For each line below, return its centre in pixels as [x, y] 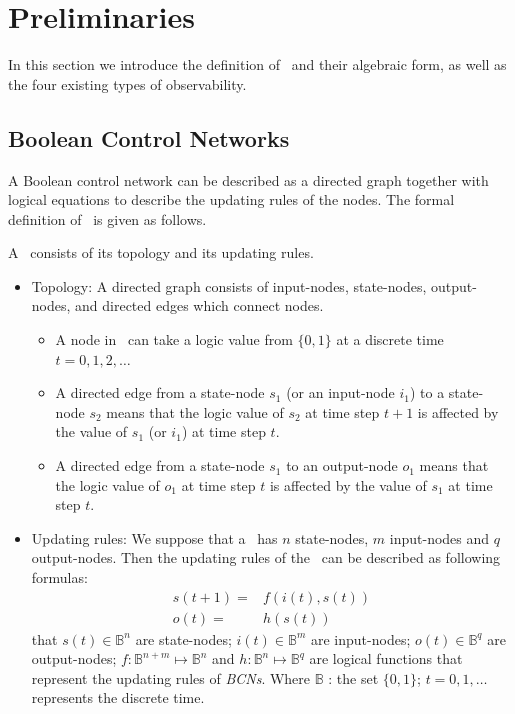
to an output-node [342, 465]
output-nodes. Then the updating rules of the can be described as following [266, 557]
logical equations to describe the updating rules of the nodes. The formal [231, 199]
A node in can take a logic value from [174, 339]
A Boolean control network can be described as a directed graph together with [248, 179]
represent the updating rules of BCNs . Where [171, 677]
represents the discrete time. [118, 697]
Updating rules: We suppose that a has [154, 537]
